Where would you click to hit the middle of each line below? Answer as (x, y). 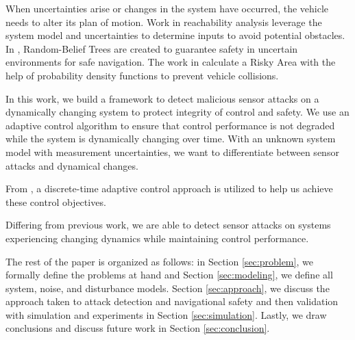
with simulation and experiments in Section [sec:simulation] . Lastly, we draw (166, 314)
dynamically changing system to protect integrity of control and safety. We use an (177, 112)
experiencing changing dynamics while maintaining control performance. (157, 238)
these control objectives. (56, 201)
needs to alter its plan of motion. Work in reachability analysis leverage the (164, 22)
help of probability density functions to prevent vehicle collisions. (142, 75)
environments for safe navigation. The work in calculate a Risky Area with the (171, 62)
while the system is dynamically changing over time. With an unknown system (171, 139)
